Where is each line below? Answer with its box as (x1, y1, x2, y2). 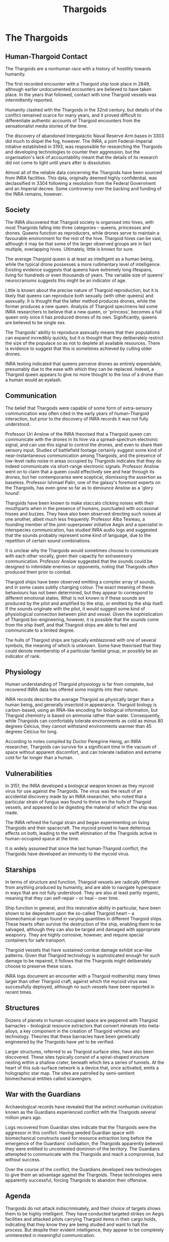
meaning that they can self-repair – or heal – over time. (5, 895, 120, 901)
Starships (5, 865, 36, 874)
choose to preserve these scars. (5, 963, 73, 969)
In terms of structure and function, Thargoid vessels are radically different (5, 879, 159, 885)
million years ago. (5, 1114, 42, 1120)
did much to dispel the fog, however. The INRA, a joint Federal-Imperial (5, 138, 153, 144)
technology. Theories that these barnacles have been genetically (5, 1033, 140, 1039)
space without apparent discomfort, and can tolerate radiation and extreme (5, 749, 161, 755)
